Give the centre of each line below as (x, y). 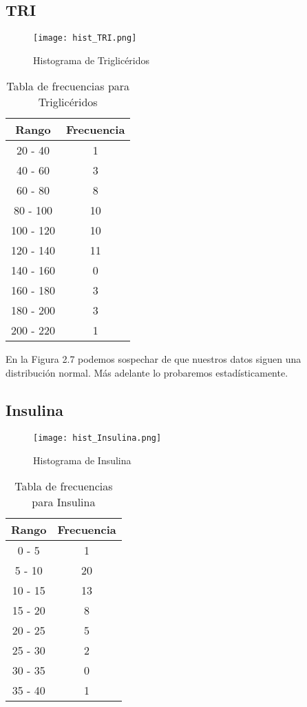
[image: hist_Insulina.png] (97, 438)
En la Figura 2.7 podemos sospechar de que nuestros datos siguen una (153, 359)
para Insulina (64, 502)
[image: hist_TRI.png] (85, 38)
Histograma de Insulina (82, 460)
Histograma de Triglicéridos (92, 60)
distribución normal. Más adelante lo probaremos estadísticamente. (147, 373)
